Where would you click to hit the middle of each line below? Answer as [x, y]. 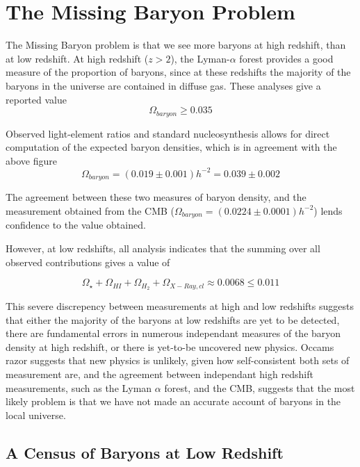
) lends [328, 210]
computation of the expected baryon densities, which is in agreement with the [171, 147]
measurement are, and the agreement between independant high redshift [159, 374]
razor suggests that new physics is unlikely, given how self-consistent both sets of [178, 360]
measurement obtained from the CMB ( [90, 210]
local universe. [36, 415]
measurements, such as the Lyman [79, 387]
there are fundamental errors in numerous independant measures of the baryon [173, 333]
